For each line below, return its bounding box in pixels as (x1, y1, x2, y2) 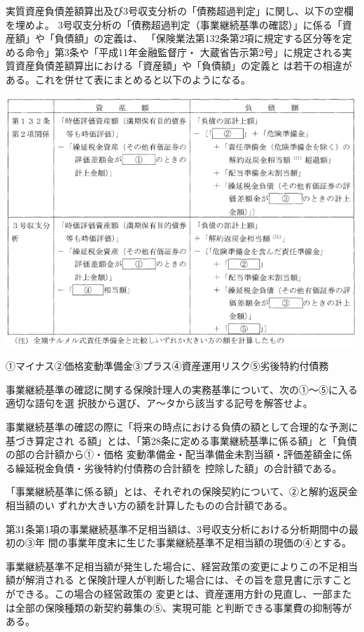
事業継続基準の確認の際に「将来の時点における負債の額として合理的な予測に (6, 419, 358, 433)
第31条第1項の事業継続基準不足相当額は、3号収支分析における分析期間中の (6, 521, 349, 536)
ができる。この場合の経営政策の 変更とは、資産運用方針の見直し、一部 (6, 586, 332, 600)
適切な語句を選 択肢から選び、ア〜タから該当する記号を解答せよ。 (6, 396, 313, 410)
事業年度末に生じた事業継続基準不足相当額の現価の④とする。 (67, 535, 352, 550)
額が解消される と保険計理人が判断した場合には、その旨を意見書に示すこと (6, 572, 352, 587)
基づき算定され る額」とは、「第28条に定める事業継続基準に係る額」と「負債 (6, 433, 357, 448)
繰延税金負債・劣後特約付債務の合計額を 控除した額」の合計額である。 (15, 460, 342, 475)
